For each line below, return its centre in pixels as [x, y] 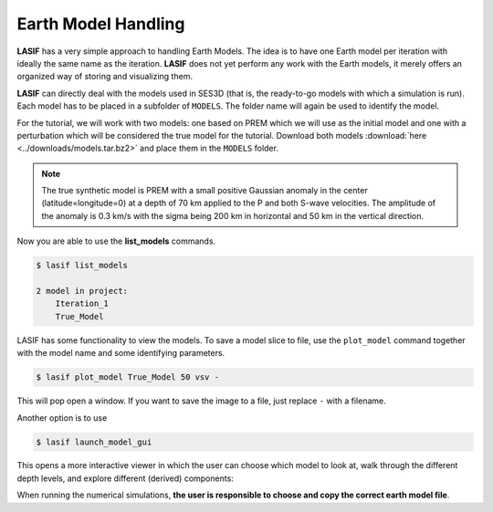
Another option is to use [62, 418]
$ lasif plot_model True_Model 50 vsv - [127, 377]
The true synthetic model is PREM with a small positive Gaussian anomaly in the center [205, 191]
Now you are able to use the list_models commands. [116, 241]
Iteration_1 [82, 304]
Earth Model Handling [101, 24]
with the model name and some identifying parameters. [121, 353]
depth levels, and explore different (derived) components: [126, 478]
